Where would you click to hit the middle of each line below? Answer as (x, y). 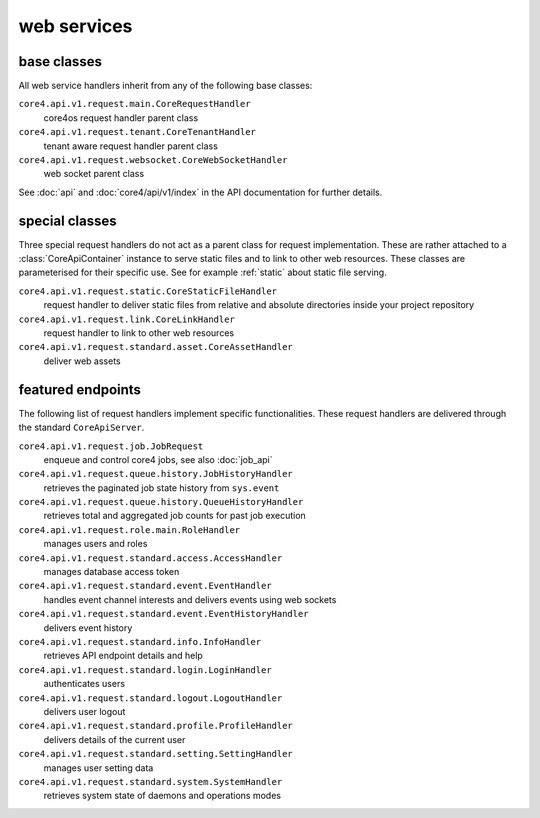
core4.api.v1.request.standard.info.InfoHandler (140, 641)
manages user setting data (98, 767)
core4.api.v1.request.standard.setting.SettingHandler (156, 754)
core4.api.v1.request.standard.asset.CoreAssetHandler (156, 347)
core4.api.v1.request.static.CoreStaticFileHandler (148, 291)
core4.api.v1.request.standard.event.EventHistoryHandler (163, 614)
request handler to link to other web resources (139, 333)
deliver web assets (82, 361)
